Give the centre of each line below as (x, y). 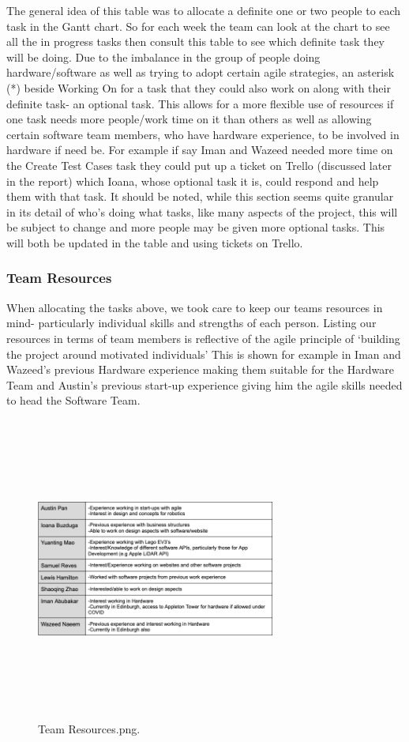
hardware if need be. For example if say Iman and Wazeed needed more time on (200, 150)
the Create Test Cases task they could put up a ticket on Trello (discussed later (199, 165)
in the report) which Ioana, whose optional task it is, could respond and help (193, 181)
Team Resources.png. (89, 729)
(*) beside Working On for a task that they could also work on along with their (199, 87)
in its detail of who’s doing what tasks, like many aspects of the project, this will (202, 211)
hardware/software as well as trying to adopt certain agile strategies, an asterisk (201, 72)
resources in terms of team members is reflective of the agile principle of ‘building (203, 338)
